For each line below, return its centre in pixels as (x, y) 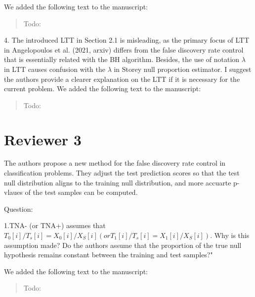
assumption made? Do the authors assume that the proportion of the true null (123, 245)
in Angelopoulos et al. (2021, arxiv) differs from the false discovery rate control (124, 49)
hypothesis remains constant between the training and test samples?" (108, 255)
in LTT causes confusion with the (55, 69)
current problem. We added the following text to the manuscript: (103, 89)
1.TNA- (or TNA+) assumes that (55, 225)
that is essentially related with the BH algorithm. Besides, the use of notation (122, 59)
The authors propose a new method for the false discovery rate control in (115, 163)
